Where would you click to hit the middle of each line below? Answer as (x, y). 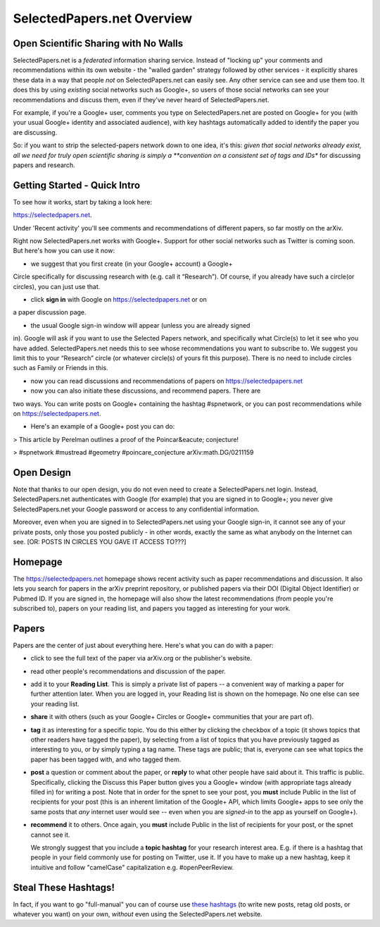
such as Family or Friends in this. (61, 368)
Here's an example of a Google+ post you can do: (103, 426)
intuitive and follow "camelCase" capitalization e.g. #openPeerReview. (132, 867)
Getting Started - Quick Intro (77, 185)
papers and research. (44, 165)
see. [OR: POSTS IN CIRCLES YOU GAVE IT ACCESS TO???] (100, 541)
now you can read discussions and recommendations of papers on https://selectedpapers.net (167, 381)
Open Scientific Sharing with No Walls (98, 43)
